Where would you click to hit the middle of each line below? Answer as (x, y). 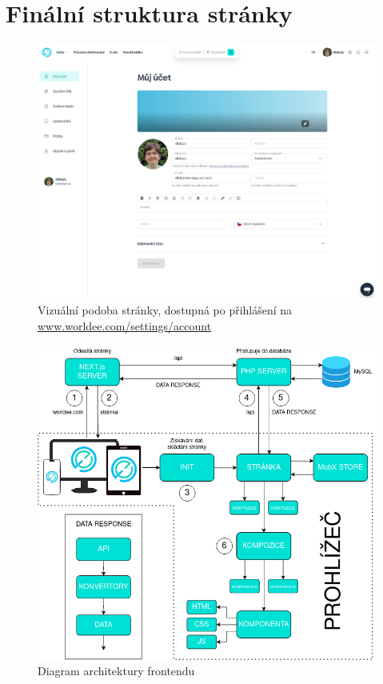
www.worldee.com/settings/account (125, 325)
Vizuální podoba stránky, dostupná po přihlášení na (165, 310)
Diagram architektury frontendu (116, 671)
